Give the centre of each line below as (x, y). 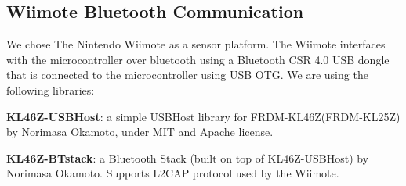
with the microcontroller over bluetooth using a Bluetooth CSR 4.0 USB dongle (198, 59)
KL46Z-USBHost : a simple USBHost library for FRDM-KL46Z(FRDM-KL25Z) (203, 116)
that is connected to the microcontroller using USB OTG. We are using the (187, 75)
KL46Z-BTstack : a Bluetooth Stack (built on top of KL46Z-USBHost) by (188, 157)
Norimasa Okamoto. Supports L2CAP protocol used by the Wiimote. (173, 173)
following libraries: (51, 89)
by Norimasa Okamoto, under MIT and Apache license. (140, 132)
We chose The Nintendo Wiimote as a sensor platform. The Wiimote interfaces (196, 44)
